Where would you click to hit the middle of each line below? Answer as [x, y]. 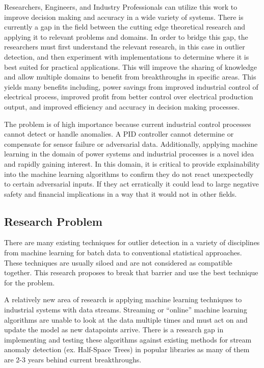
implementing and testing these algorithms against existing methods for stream [128, 339]
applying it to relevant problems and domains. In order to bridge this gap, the [126, 36]
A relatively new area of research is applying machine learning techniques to [123, 299]
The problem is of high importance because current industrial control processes [128, 124]
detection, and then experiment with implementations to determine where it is [127, 56]
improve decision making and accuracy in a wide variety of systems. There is [124, 17]
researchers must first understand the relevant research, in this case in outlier [125, 47]
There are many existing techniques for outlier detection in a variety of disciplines [132, 242]
